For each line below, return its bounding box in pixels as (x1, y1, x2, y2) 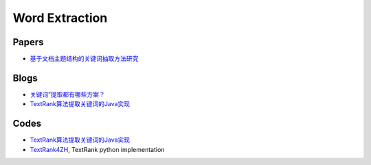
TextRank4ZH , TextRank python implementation (30, 145, 165, 153)
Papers (12, 36, 44, 48)
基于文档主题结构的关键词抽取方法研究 (30, 55, 139, 63)
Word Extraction (12, 10, 108, 25)
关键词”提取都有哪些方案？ (30, 90, 106, 99)
